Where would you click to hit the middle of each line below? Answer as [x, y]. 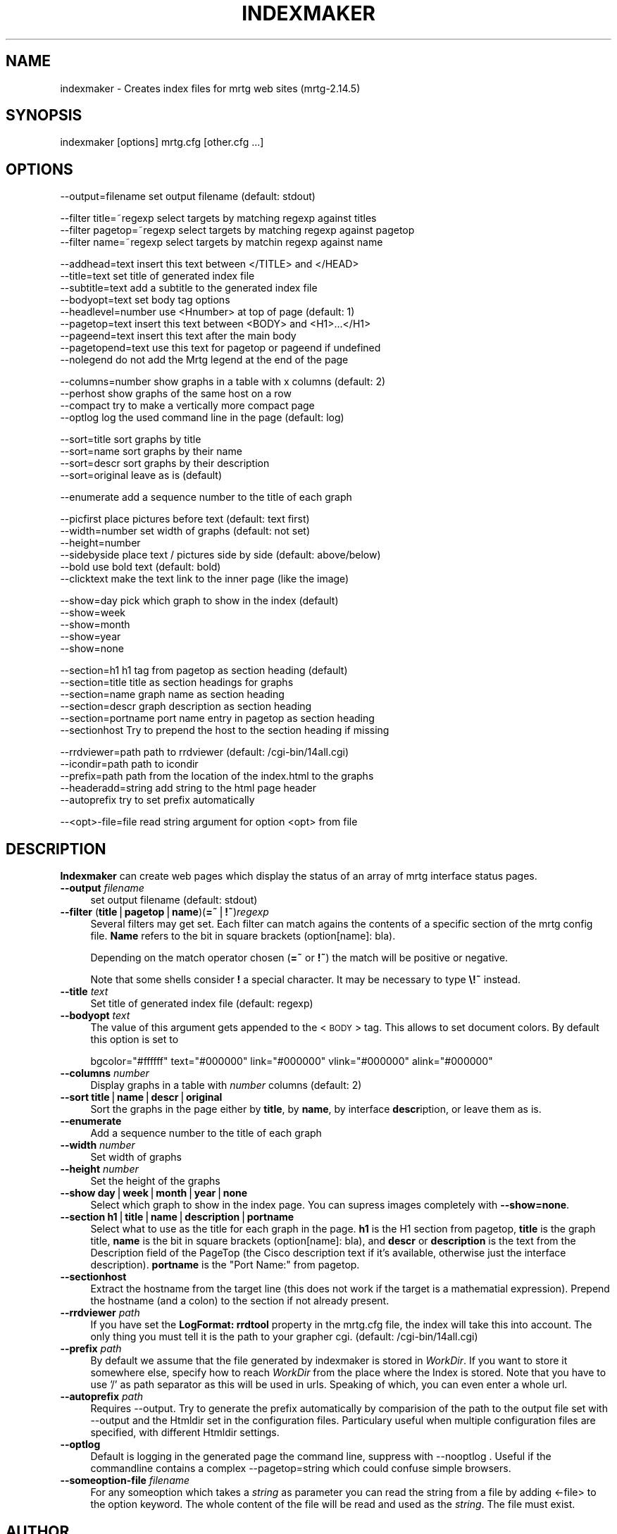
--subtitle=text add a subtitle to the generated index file [189, 288]
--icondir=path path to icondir [129, 764]
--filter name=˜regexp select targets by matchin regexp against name [222, 242]
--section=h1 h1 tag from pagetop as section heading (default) [204, 671]
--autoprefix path [102, 1397]
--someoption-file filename [125, 1480]
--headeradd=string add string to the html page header [188, 788]
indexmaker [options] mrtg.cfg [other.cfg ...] [162, 142]
